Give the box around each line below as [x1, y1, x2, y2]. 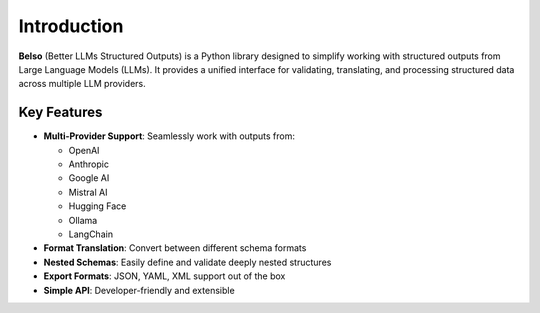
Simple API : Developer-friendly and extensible [43, 284, 235, 296]
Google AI [68, 172, 110, 184]
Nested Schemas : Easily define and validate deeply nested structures [43, 256, 332, 268]
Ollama [68, 214, 98, 226]
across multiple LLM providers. [18, 78, 147, 90]
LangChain [68, 228, 114, 240]
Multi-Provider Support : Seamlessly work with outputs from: [43, 130, 295, 142]
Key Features [18, 104, 103, 121]
